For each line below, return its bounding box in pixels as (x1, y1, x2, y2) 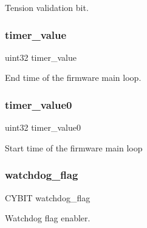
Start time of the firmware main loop (5, 141, 143, 154)
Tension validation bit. (5, 1, 89, 13)
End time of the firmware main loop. (5, 71, 142, 84)
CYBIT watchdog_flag (5, 191, 91, 204)
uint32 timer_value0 (5, 121, 81, 134)
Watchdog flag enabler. (5, 212, 91, 224)
